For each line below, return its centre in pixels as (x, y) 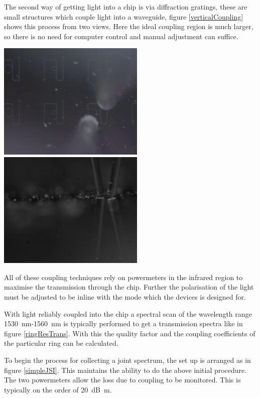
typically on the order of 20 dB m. (58, 389)
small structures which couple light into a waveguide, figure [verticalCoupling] (124, 16)
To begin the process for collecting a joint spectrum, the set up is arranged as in (127, 360)
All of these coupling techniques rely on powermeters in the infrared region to (123, 277)
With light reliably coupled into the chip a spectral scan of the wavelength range (128, 313)
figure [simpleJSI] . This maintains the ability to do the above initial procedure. (125, 370)
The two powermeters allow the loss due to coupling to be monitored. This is (122, 380)
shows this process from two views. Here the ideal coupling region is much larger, (129, 26)
